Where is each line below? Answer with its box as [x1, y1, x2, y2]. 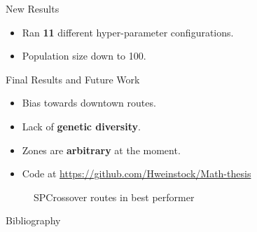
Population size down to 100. [22, 48, 146, 63]
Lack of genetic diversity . [22, 118, 141, 133]
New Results [6, 1, 60, 15]
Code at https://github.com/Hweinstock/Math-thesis [22, 166, 251, 181]
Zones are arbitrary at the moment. [22, 142, 181, 157]
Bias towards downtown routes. [22, 95, 156, 110]
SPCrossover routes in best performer [34, 189, 195, 204]
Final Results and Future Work [6, 71, 140, 86]
